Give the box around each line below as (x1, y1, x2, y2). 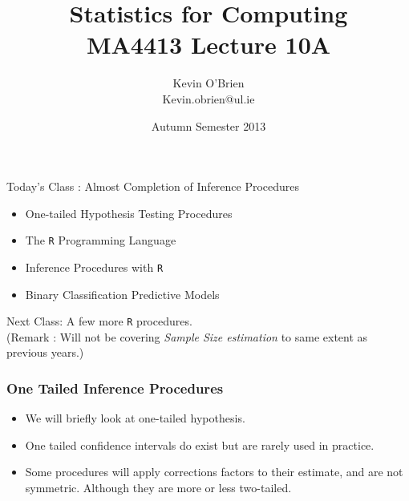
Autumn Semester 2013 (151, 117, 266, 134)
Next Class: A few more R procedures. (6, 313, 192, 329)
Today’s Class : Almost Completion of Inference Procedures (6, 178, 300, 195)
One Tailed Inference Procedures (6, 378, 224, 398)
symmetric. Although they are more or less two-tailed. (25, 479, 292, 496)
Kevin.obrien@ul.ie (162, 90, 255, 107)
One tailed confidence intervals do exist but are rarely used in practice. (25, 436, 375, 453)
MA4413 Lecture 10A (86, 28, 331, 61)
